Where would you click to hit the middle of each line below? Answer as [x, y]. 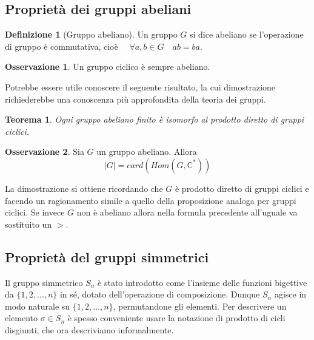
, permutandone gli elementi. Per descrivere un [200, 306]
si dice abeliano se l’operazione [246, 34]
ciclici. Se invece [35, 212]
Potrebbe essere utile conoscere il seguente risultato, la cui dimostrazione [140, 87]
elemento [22, 318]
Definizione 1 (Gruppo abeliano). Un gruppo [91, 34]
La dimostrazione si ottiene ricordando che [84, 188]
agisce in [290, 294]
